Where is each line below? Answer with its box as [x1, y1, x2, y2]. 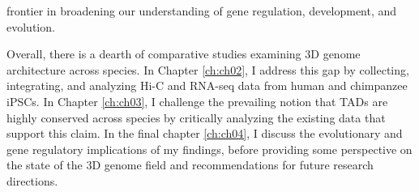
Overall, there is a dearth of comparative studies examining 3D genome [6, 45, 361, 62]
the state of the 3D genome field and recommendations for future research [6, 156, 374, 173]
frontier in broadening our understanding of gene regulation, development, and [6, 2, 397, 19]
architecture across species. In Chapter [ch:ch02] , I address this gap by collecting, [6, 61, 409, 78]
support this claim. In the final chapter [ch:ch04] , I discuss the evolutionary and [6, 125, 403, 142]
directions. [6, 172, 58, 189]
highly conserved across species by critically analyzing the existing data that [6, 109, 386, 126]
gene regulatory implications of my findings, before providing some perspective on [6, 140, 413, 157]
